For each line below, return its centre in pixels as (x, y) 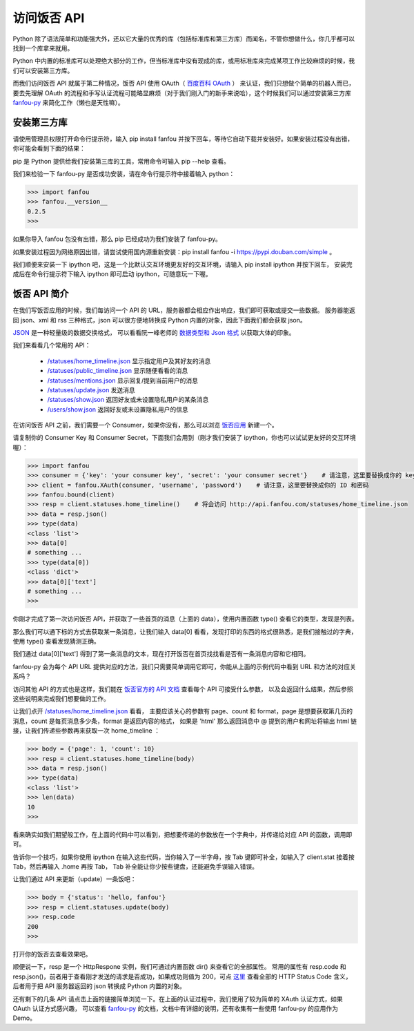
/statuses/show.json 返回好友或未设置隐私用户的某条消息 (128, 400)
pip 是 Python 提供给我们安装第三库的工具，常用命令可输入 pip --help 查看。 (121, 161)
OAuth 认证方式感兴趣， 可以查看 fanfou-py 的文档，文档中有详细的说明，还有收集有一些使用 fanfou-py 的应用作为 (175, 1008)
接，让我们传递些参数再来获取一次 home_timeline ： (86, 731)
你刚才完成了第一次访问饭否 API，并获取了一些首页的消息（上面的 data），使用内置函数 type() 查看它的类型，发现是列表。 (185, 619)
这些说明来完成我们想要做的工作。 (61, 699)
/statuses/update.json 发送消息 (91, 389)
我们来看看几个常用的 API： (52, 345)
